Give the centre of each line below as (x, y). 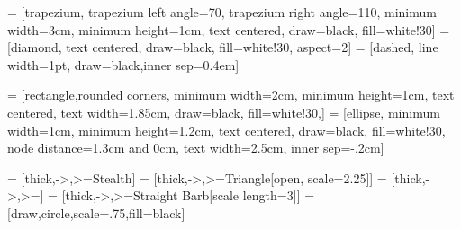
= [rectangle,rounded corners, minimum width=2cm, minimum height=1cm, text (231, 95)
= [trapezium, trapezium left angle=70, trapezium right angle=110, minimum (222, 12)
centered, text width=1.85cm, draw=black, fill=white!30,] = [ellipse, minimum (224, 112)
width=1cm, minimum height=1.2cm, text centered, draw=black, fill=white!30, (226, 130)
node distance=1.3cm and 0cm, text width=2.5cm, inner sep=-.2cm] (196, 148)
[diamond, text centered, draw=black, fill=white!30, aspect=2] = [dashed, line (223, 47)
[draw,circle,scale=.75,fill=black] (96, 212)
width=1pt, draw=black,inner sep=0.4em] (123, 64)
